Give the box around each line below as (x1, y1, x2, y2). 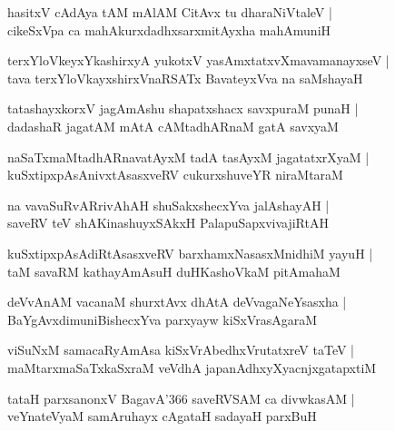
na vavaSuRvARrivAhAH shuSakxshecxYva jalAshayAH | (7, 195, 330, 214)
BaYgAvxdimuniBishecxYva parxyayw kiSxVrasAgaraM (7, 309, 317, 328)
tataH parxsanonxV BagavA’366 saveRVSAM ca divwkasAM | (7, 388, 355, 407)
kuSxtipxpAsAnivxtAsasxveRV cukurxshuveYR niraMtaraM (7, 165, 343, 184)
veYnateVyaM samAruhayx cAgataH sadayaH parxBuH (7, 407, 317, 426)
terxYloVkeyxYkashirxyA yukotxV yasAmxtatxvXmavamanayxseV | (7, 51, 390, 70)
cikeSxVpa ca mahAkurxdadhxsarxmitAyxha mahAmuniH (7, 20, 331, 39)
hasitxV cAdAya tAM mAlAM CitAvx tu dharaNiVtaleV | (7, 3, 332, 21)
